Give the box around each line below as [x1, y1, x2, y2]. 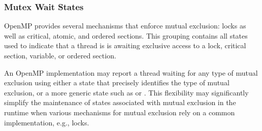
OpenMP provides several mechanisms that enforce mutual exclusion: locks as [4, 20, 246, 31]
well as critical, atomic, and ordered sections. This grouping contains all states [4, 30, 248, 41]
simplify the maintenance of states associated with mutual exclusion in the [4, 97, 236, 108]
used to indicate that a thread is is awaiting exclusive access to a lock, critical [4, 40, 246, 51]
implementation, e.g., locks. [4, 117, 89, 127]
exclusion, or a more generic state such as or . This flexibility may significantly [4, 87, 249, 97]
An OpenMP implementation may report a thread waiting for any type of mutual [4, 67, 258, 78]
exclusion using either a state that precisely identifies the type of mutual [4, 77, 230, 88]
